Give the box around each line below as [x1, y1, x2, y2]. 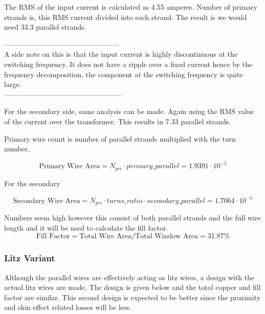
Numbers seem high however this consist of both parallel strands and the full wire [4, 212, 261, 223]
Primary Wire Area [39, 163, 100, 170]
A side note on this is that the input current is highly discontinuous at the [4, 49, 237, 59]
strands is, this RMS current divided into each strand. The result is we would [4, 11, 247, 22]
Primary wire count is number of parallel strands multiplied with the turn [4, 133, 236, 144]
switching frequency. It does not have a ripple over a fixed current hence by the [4, 58, 253, 69]
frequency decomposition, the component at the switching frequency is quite [4, 69, 243, 79]
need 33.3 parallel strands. [4, 21, 86, 32]
